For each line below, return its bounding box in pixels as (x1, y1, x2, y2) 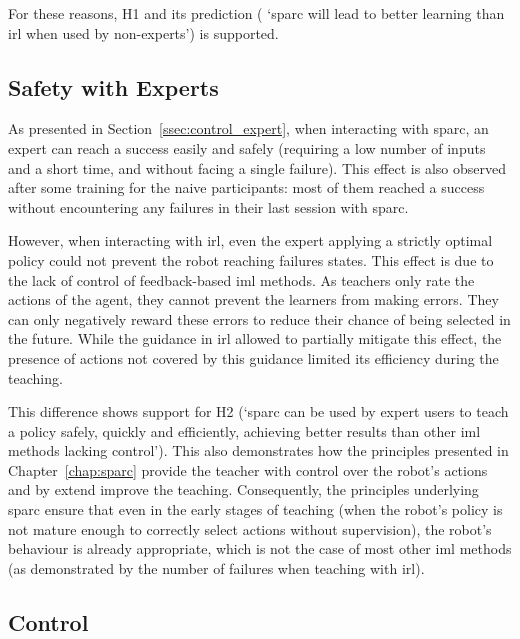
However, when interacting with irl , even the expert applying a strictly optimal (8, 230, 493, 251)
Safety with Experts (8, 71, 219, 102)
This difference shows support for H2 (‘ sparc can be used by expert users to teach (8, 401, 509, 422)
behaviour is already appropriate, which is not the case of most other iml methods (8, 538, 512, 559)
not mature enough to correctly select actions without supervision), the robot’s (8, 518, 492, 539)
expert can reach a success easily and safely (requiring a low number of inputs (8, 137, 486, 158)
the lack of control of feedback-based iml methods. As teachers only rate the (8, 269, 475, 290)
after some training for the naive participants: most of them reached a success (8, 177, 485, 198)
